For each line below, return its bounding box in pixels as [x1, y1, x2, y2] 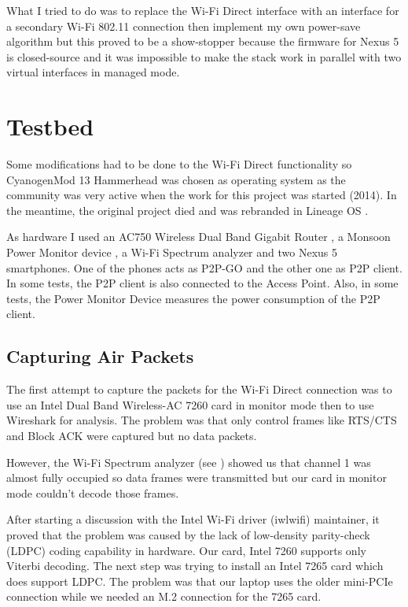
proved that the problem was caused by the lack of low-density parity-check [6, 526, 370, 542]
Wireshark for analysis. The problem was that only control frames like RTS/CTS [6, 412, 397, 428]
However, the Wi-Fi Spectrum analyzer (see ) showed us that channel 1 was [6, 453, 371, 470]
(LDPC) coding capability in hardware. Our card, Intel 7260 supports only [6, 542, 366, 558]
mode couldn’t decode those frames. [6, 484, 179, 501]
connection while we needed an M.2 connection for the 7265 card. [6, 588, 322, 605]
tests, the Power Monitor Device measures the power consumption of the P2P [6, 290, 380, 306]
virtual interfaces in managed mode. [6, 64, 180, 80]
